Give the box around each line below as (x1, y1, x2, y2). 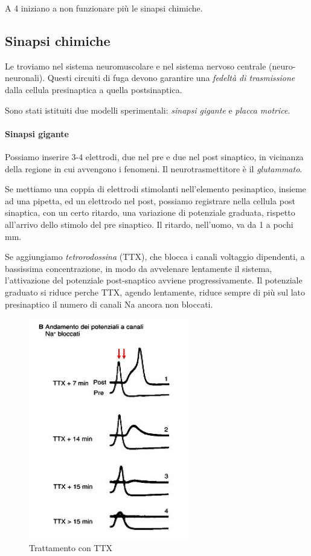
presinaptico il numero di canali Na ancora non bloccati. (5, 297, 213, 310)
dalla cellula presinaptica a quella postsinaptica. (5, 83, 182, 95)
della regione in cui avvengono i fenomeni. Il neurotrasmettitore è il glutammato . (5, 162, 303, 175)
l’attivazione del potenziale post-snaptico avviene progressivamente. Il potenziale (5, 274, 303, 286)
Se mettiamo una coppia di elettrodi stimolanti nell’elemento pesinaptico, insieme (5, 183, 306, 195)
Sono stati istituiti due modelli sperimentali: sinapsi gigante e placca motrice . (5, 103, 290, 116)
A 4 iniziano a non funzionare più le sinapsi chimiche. (5, 2, 203, 14)
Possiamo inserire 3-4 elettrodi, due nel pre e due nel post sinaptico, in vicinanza (5, 150, 304, 163)
